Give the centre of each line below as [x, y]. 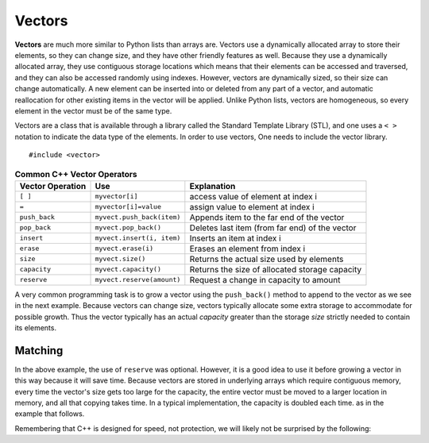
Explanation [213, 186]
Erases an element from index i [247, 248]
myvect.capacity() [128, 270]
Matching [39, 351]
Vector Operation [53, 186]
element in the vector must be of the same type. [93, 110]
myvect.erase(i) [124, 249]
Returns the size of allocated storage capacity [275, 269]
